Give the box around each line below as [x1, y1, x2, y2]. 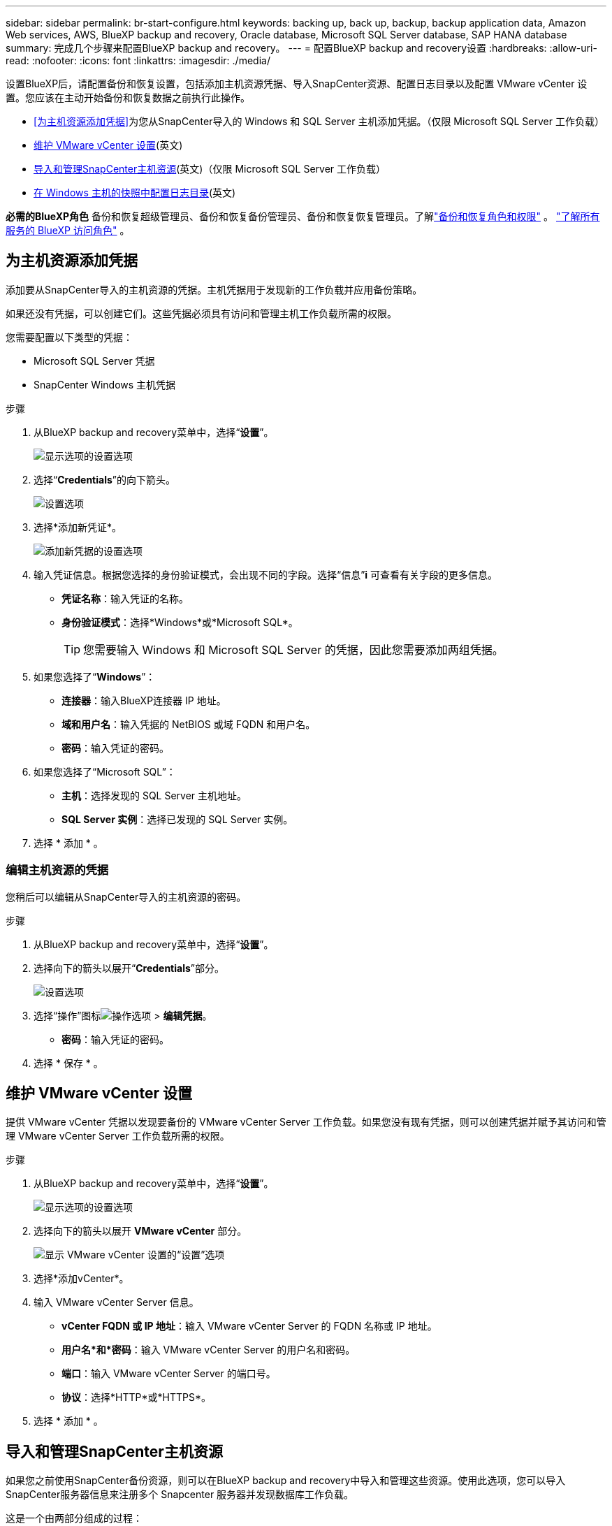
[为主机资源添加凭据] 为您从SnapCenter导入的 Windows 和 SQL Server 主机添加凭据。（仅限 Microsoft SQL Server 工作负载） [34, 115, 604, 127]
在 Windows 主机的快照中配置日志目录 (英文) [34, 187, 236, 198]
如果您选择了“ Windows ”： [34, 670, 156, 683]
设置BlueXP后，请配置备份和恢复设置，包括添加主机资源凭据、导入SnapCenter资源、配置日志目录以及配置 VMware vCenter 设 [6, 78, 588, 89]
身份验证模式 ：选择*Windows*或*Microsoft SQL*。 [61, 616, 298, 628]
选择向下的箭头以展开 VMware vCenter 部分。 [34, 1225, 247, 1237]
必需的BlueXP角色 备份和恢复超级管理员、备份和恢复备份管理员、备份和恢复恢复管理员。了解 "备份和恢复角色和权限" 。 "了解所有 [6, 210, 600, 222]
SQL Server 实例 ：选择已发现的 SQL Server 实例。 [61, 813, 293, 825]
